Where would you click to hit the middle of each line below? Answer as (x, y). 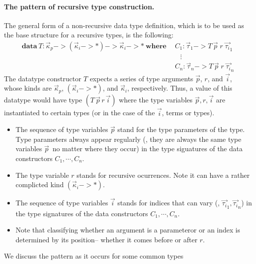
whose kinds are (28, 88)
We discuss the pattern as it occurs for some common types (94, 256)
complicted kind (40, 184)
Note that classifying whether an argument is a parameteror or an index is (128, 230)
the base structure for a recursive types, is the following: (89, 35)
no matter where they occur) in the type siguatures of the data (147, 148)
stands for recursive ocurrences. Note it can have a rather (163, 175)
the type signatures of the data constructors (82, 213)
